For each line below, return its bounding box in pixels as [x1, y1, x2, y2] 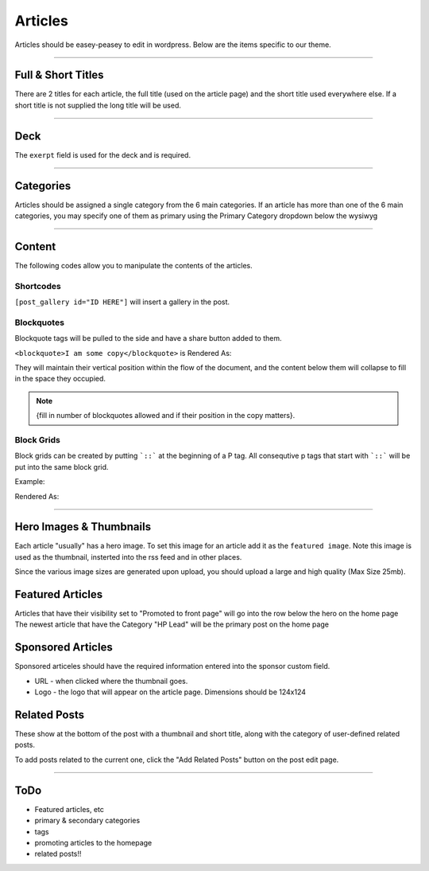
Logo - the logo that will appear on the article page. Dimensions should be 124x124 [34, 687, 306, 697]
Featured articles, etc [34, 804, 105, 814]
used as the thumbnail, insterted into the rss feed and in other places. [14, 552, 242, 561]
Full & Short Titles [14, 68, 104, 82]
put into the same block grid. [14, 462, 109, 471]
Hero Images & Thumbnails [14, 520, 151, 533]
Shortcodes [14, 280, 61, 291]
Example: [14, 477, 45, 486]
